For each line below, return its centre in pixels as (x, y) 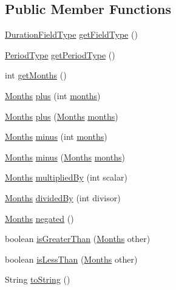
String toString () (38, 279)
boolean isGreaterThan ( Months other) (78, 239)
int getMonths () (36, 75)
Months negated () (39, 218)
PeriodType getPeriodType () (60, 54)
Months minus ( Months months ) (65, 157)
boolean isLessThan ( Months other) (71, 259)
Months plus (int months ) (53, 95)
